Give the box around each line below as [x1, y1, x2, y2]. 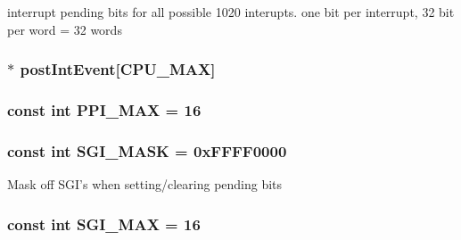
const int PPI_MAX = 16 [7, 98, 202, 120]
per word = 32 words [7, 20, 122, 38]
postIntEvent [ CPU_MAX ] [20, 58, 216, 80]
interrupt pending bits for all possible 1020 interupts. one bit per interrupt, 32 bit [7, 3, 455, 21]
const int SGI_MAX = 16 [7, 212, 201, 235]
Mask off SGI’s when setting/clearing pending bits [7, 175, 283, 194]
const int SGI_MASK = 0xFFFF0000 [7, 139, 287, 161]
